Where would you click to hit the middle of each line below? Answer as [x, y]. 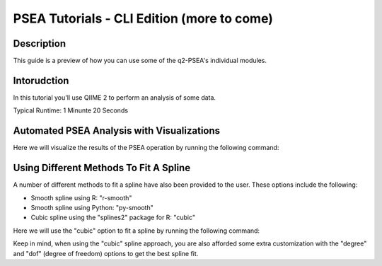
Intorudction [41, 80]
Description [40, 44]
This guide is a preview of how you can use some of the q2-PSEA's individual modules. [140, 61]
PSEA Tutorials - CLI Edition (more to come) [143, 18]
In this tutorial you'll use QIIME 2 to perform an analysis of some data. [114, 97]
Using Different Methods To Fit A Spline [102, 168]
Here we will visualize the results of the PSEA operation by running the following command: [146, 148]
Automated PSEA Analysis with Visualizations [117, 131]
